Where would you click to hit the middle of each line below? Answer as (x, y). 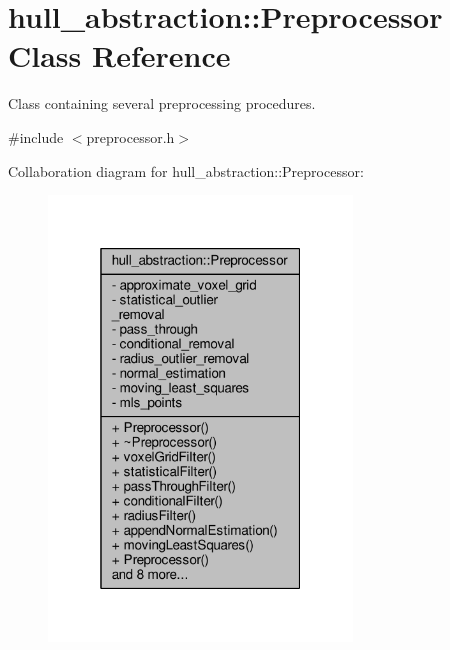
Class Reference (119, 55)
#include (36, 136)
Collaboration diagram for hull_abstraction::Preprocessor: (186, 170)
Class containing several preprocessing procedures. (162, 103)
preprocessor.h (130, 136)
